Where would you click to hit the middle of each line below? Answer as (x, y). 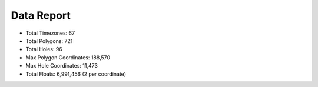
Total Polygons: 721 (49, 41)
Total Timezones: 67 (50, 33)
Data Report (41, 15)
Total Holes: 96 (44, 49)
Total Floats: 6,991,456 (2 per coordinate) (76, 74)
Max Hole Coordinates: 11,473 (62, 66)
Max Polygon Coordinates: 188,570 (68, 57)
